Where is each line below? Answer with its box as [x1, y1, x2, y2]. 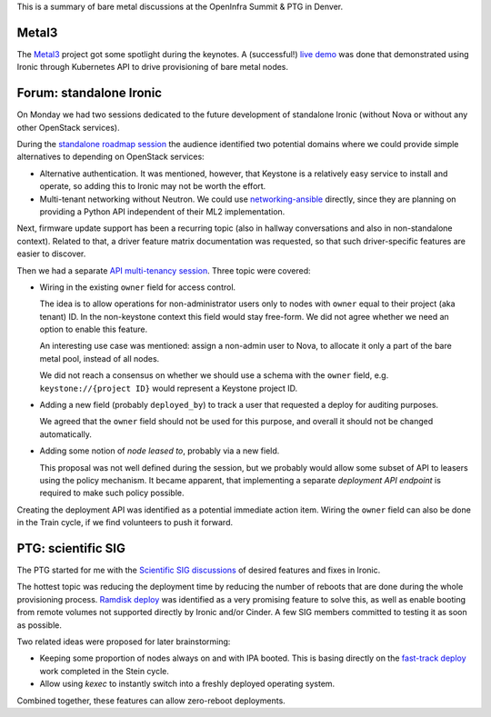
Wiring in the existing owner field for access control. [39, 282, 236, 293]
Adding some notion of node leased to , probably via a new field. [39, 445, 280, 456]
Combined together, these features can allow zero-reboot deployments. [16, 695, 286, 706]
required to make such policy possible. [39, 487, 185, 499]
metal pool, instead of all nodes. [39, 353, 160, 363]
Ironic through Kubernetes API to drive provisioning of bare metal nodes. [16, 62, 289, 73]
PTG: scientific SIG [16, 541, 126, 556]
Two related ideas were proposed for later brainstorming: [16, 636, 231, 647]
